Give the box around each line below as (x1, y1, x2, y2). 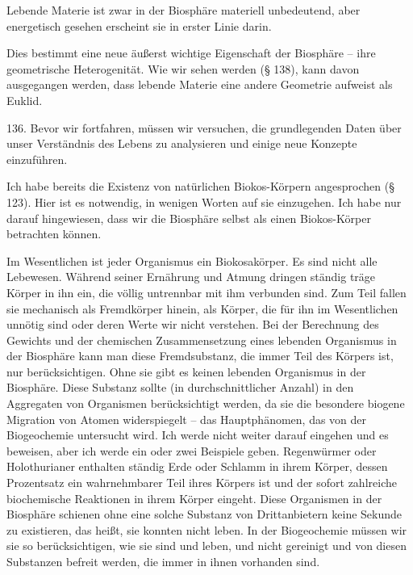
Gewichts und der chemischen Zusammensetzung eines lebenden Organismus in (6, 331, 397, 348)
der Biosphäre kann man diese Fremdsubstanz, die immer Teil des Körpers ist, (6, 347, 394, 364)
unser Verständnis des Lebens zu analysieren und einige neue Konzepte (6, 135, 357, 152)
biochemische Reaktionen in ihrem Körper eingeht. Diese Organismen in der (6, 489, 382, 506)
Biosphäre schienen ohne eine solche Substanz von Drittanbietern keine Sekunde (6, 506, 403, 523)
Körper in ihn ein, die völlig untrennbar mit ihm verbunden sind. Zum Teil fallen (6, 283, 407, 300)
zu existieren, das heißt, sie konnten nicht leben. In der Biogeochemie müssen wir (6, 521, 407, 538)
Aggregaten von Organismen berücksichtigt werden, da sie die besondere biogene (6, 395, 405, 412)
